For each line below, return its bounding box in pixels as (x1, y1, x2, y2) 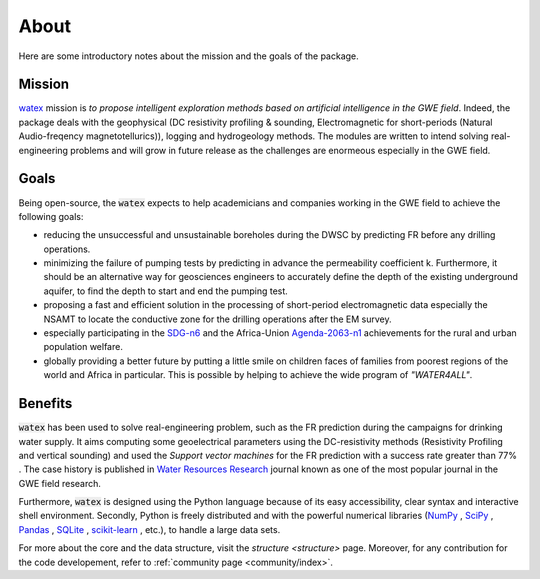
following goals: (18, 210, 84, 222)
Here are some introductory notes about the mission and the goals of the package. (18, 50, 359, 62)
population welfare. (43, 341, 124, 353)
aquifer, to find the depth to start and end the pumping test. (43, 285, 289, 297)
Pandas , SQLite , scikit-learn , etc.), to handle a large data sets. (18, 523, 281, 535)
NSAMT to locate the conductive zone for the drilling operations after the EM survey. (43, 313, 392, 325)
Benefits (18, 395, 73, 412)
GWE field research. (18, 477, 102, 489)
